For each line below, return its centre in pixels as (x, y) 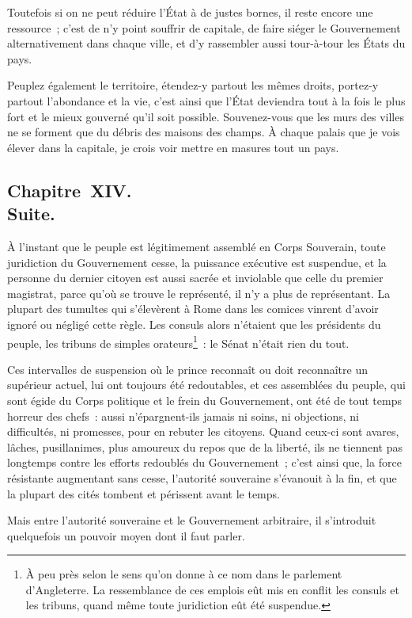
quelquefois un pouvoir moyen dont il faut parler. (126, 535)
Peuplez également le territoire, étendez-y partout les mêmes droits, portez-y (193, 85)
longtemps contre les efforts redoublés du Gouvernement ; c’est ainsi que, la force (204, 462)
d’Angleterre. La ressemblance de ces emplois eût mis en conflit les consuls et (212, 589)
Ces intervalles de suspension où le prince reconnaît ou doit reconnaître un (187, 369)
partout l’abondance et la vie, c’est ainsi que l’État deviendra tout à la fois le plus (206, 100)
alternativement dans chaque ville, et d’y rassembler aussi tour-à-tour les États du (206, 43)
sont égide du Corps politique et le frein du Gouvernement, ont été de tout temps (204, 400)
